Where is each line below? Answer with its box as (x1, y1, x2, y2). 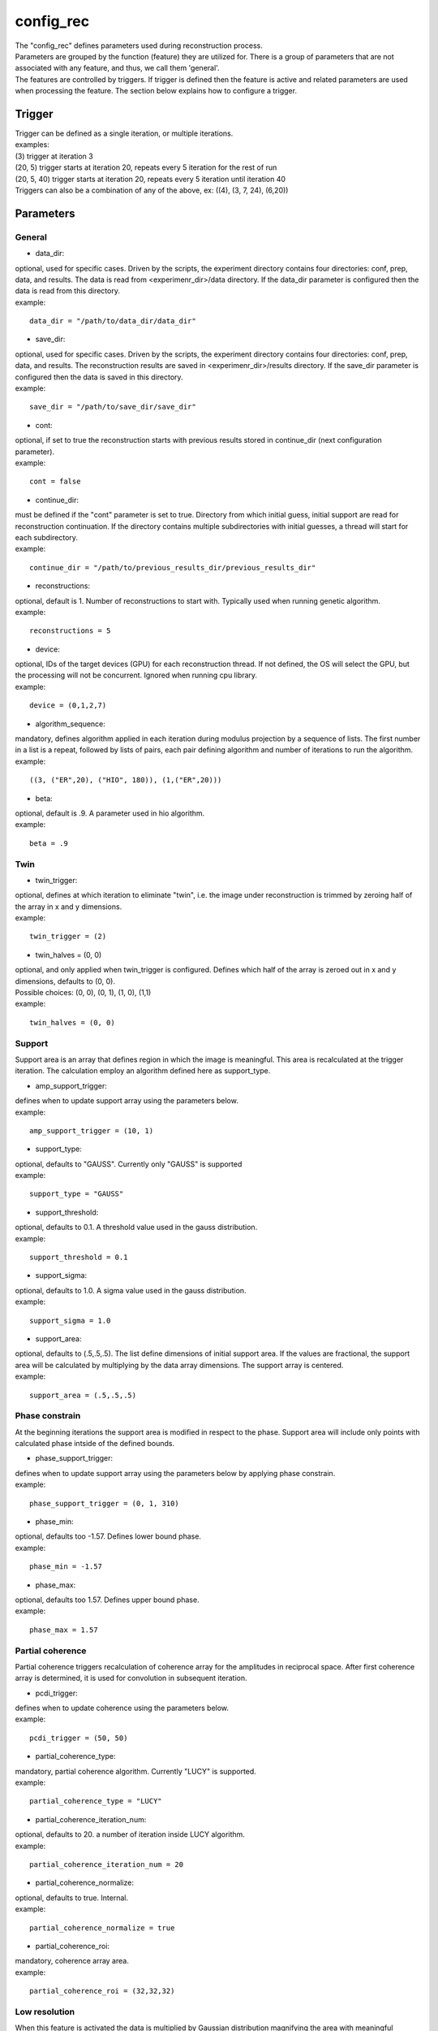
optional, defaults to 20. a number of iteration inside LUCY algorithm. (15, 1830, 245, 1839)
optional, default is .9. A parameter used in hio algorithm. (15, 808, 205, 818)
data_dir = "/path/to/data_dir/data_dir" (29, 317, 196, 326)
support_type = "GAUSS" (29, 1189, 124, 1198)
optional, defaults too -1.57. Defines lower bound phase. (15, 1531, 202, 1541)
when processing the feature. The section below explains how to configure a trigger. (15, 86, 298, 96)
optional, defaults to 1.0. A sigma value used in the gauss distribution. (15, 1285, 247, 1295)
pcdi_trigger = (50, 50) (29, 1733, 128, 1743)
